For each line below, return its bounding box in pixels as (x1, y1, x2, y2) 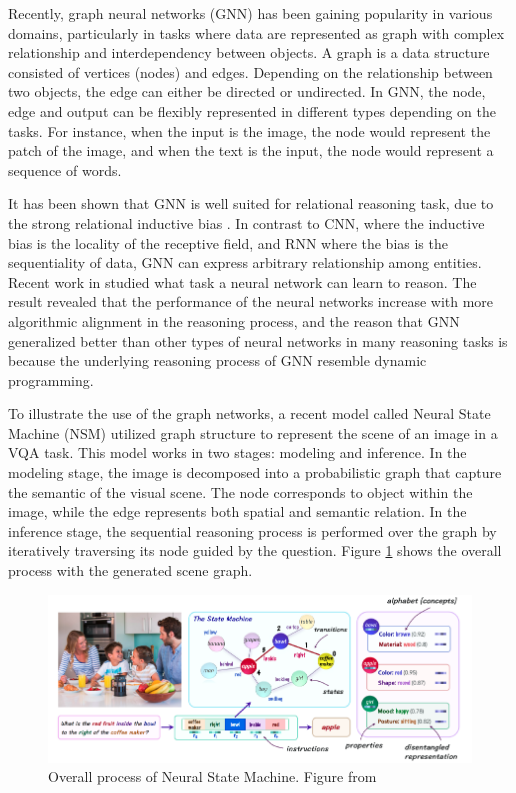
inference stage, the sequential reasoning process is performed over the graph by (8, 520, 497, 541)
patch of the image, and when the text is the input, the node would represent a (8, 140, 494, 161)
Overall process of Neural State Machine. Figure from (48, 766, 377, 787)
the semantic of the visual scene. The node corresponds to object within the (8, 481, 473, 502)
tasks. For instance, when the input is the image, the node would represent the (8, 120, 491, 141)
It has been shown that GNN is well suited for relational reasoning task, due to (8, 193, 494, 214)
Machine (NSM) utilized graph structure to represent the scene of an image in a (8, 422, 498, 443)
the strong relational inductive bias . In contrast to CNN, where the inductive (8, 212, 485, 233)
